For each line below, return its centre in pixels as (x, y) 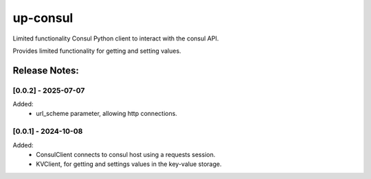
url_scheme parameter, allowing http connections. (107, 114)
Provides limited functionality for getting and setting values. (97, 51)
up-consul (43, 18)
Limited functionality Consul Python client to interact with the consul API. (116, 38)
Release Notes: (46, 70)
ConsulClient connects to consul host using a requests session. (126, 155)
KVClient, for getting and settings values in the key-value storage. (129, 164)
